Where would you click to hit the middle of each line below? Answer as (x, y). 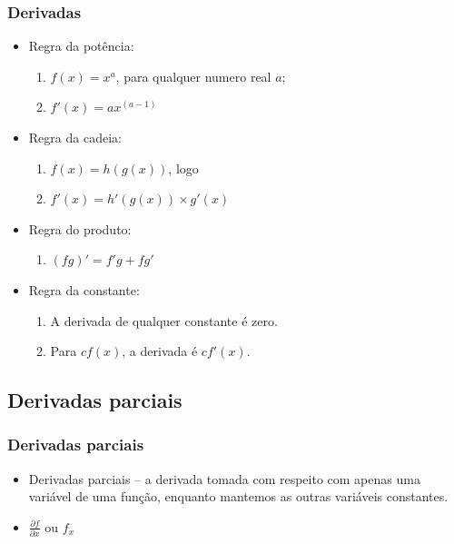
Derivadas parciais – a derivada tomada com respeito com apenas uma (224, 478)
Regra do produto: (80, 228)
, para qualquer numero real (193, 76)
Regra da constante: (84, 289)
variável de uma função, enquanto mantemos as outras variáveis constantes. (238, 496)
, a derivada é (160, 351)
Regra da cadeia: (75, 137)
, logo (183, 168)
